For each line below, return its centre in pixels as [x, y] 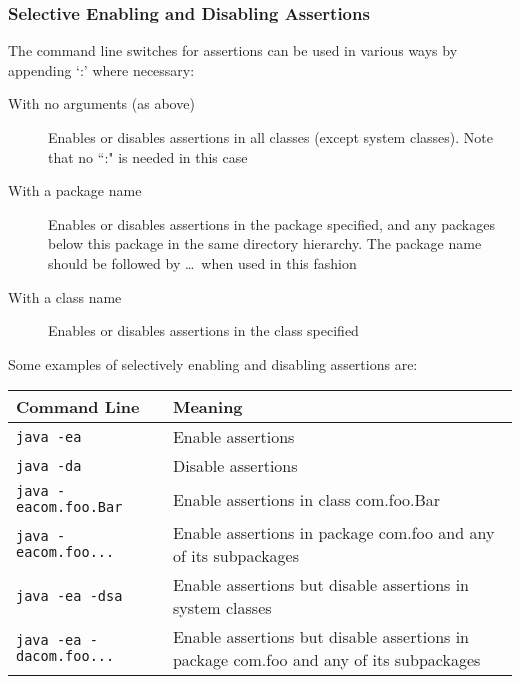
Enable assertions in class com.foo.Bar [306, 499]
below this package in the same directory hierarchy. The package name [265, 243]
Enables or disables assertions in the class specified [203, 330]
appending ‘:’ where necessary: [101, 69]
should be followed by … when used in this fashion [202, 262]
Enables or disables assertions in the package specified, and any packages [271, 223]
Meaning [207, 407]
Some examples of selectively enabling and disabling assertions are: [213, 363]
